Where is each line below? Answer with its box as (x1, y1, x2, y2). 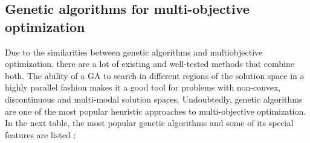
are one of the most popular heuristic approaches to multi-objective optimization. (5, 104, 306, 117)
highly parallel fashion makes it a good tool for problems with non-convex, (5, 81, 281, 94)
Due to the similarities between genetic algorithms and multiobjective (5, 45, 263, 58)
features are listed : (5, 128, 76, 141)
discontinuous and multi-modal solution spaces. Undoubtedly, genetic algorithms (5, 92, 303, 105)
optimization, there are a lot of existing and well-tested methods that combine (5, 57, 295, 70)
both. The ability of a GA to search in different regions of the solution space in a (5, 69, 305, 81)
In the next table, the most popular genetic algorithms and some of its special (5, 116, 294, 129)
